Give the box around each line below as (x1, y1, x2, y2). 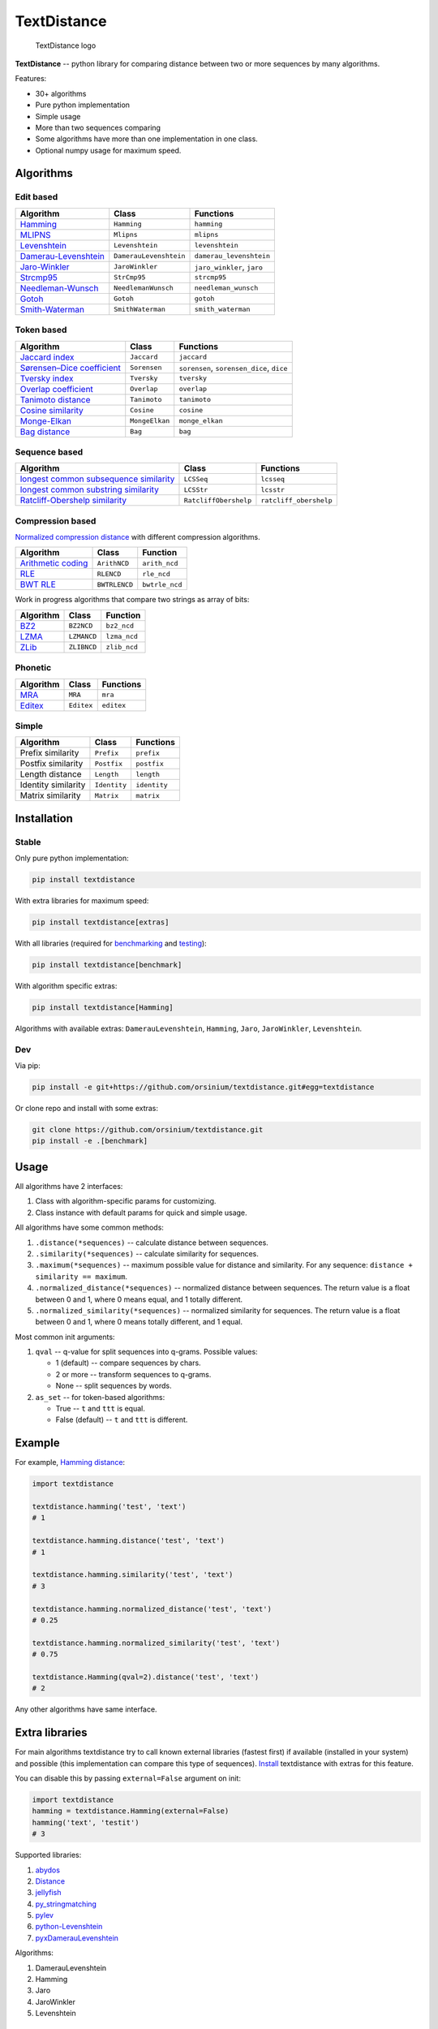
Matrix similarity (19, 790, 81, 801)
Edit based (15, 192, 58, 203)
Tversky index (19, 373, 74, 384)
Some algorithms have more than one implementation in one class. (35, 134, 259, 144)
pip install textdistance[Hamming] (32, 1003, 174, 1012)
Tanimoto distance (19, 394, 91, 405)
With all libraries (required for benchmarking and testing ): (15, 938, 207, 949)
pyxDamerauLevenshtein (35, 1932, 119, 1943)
